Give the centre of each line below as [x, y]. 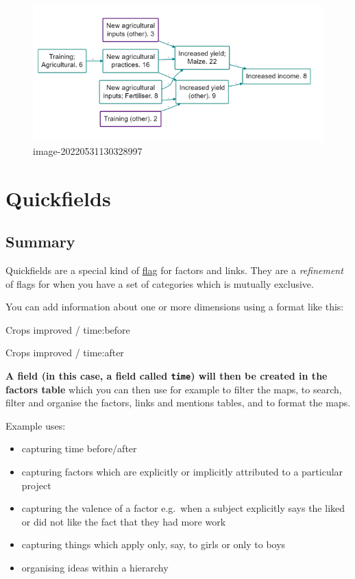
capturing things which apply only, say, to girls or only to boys [154, 544]
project [36, 485]
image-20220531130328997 [88, 150]
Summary [40, 242]
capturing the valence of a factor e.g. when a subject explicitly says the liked [183, 508]
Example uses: [36, 425]
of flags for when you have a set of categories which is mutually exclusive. [160, 283]
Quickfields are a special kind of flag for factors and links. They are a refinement [174, 270]
